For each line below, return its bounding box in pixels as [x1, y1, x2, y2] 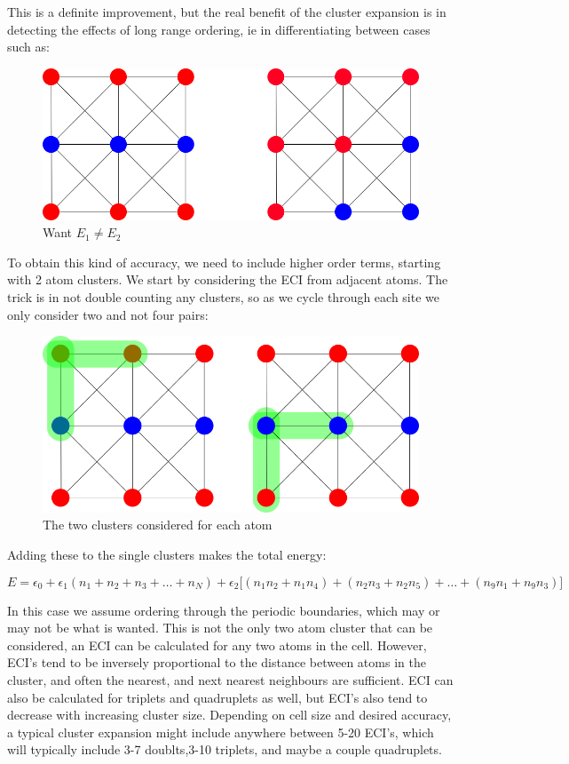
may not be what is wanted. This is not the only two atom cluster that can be [7, 618, 433, 637]
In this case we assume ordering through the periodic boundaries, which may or [7, 601, 440, 619]
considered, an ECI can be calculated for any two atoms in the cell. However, [7, 635, 427, 654]
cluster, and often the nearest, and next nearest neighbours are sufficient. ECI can [7, 670, 454, 688]
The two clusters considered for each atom [43, 515, 273, 534]
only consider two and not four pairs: [7, 305, 209, 323]
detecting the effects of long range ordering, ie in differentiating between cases [7, 20, 431, 38]
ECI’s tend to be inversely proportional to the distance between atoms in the [7, 653, 426, 672]
